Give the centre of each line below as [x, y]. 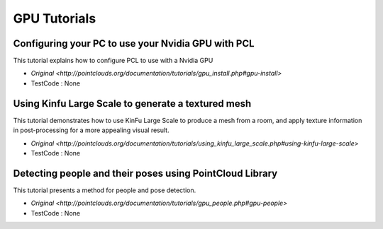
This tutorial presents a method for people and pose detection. [105, 190]
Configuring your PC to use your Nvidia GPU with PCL [134, 43]
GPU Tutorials [55, 18]
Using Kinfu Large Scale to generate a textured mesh [132, 104]
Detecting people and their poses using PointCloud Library [145, 173]
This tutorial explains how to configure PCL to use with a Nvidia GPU [113, 61]
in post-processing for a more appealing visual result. [91, 130]
